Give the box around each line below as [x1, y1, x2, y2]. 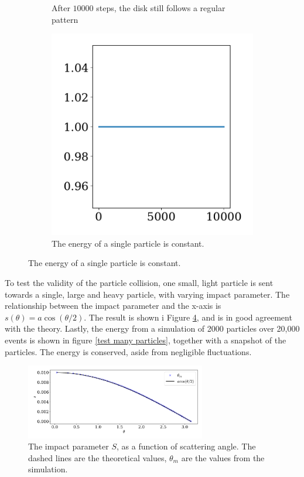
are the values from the [181, 451, 265, 464]
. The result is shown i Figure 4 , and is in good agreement [84, 311, 292, 323]
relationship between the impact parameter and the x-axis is [5, 299, 221, 312]
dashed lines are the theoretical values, [28, 451, 167, 464]
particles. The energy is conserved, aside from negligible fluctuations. [5, 345, 252, 357]
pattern [52, 13, 78, 25]
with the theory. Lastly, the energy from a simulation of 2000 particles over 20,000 [5, 322, 300, 335]
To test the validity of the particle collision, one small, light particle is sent [5, 276, 274, 288]
